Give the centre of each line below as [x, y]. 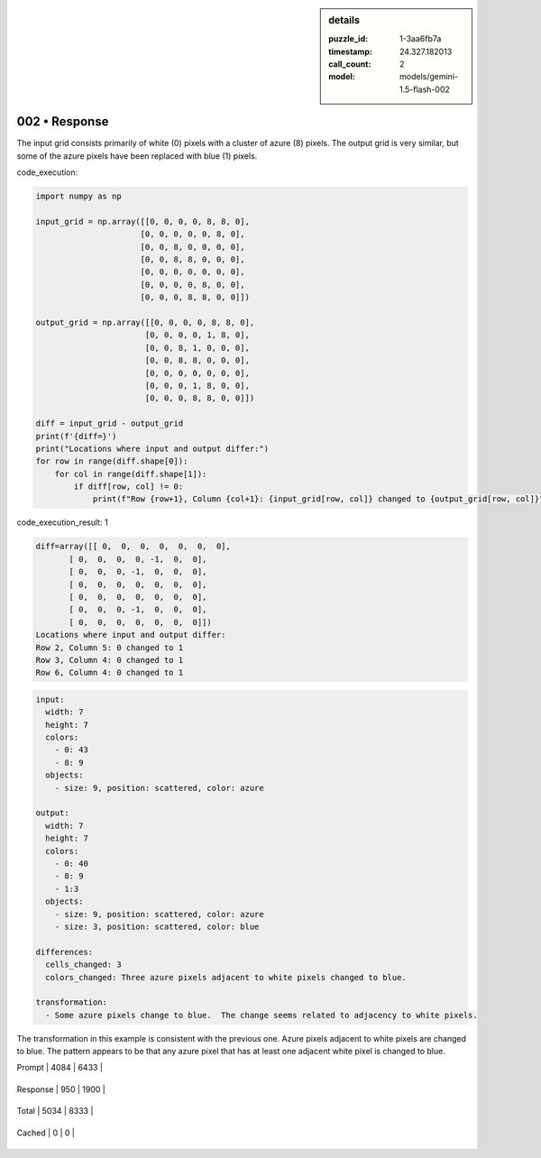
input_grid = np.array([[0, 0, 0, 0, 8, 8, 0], [142, 221]
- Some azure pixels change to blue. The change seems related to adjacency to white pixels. [261, 1015]
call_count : [350, 64]
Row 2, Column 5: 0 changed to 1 [110, 648]
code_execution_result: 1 [62, 522]
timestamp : [351, 51]
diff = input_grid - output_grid [110, 423]
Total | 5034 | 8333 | [55, 1111]
